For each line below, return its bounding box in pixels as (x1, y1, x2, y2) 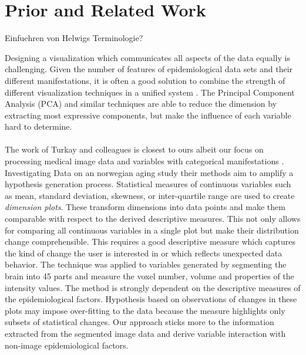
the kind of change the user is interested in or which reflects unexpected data (5, 246, 283, 259)
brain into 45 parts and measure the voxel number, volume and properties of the (5, 270, 294, 282)
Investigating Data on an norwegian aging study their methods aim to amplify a (5, 166, 294, 178)
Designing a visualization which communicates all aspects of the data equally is (5, 51, 290, 63)
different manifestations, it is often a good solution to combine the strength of (5, 74, 285, 86)
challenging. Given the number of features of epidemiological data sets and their (5, 63, 293, 75)
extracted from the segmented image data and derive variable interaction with (5, 327, 286, 339)
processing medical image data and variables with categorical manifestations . (5, 155, 284, 167)
